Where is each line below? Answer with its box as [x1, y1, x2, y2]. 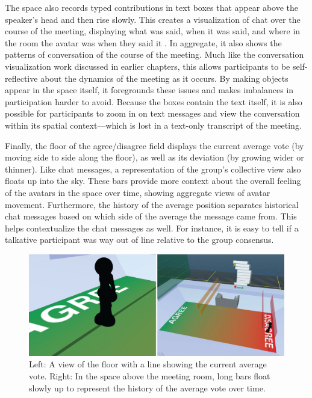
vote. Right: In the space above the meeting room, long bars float [29, 370, 270, 382]
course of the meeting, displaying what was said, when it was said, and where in [5, 25, 301, 37]
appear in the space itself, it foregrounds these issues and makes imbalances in [5, 84, 294, 96]
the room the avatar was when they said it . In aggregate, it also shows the [5, 36, 282, 49]
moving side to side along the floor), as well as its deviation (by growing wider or [5, 151, 304, 164]
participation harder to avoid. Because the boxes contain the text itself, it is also [5, 95, 302, 108]
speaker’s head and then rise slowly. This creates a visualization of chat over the [5, 13, 301, 25]
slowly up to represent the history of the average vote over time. [29, 381, 266, 394]
